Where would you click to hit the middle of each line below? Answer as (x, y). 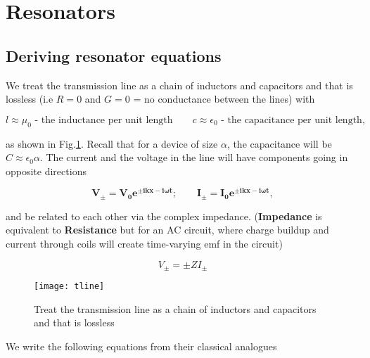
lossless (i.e (30, 99)
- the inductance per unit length (104, 120)
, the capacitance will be (279, 143)
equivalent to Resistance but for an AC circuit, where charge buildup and (167, 230)
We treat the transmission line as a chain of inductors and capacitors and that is (179, 85)
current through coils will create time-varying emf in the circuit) (144, 244)
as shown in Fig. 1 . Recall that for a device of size (112, 143)
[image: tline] (69, 287)
